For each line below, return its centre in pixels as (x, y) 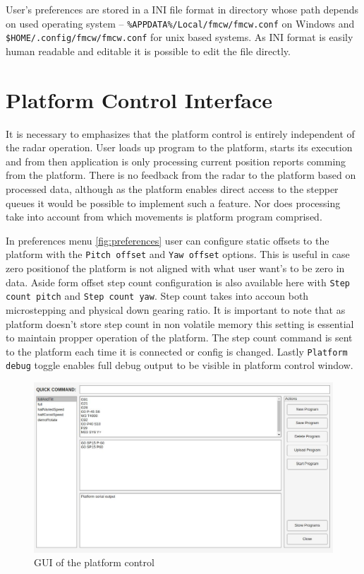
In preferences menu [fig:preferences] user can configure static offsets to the (168, 240)
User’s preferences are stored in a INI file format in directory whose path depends (182, 9)
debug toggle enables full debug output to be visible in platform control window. (180, 365)
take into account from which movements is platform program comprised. (164, 217)
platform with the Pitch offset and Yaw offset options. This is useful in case (178, 254)
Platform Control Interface (139, 99)
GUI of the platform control (94, 562)
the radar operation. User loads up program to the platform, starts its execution (179, 147)
